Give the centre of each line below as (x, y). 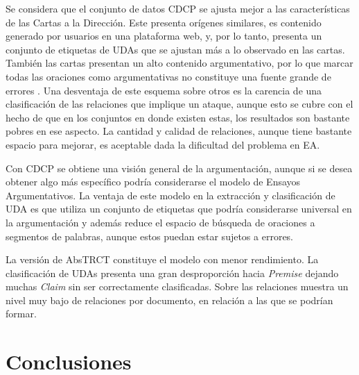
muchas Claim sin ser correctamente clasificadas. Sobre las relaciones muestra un (177, 286)
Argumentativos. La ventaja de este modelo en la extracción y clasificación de (170, 195)
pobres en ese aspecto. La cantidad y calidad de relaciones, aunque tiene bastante (179, 131)
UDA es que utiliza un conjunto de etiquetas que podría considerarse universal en (179, 209)
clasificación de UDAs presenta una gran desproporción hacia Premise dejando (172, 273)
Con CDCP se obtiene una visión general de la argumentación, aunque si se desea (179, 168)
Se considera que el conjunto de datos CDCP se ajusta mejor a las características (178, 8)
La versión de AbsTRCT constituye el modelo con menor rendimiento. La (162, 259)
